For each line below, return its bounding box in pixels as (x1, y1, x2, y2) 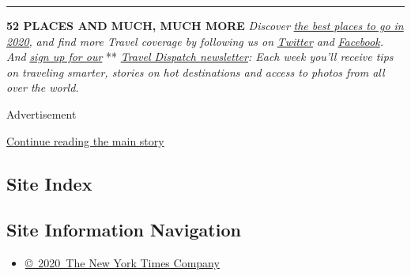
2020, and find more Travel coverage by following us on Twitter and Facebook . (6, 32, 383, 49)
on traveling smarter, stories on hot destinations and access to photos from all (6, 63, 385, 80)
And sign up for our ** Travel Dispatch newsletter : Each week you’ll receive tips (6, 48, 394, 65)
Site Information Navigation (6, 217, 241, 242)
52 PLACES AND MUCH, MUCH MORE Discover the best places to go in (6, 17, 404, 33)
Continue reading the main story (6, 132, 164, 149)
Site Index (6, 171, 92, 195)
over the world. (6, 79, 79, 96)
